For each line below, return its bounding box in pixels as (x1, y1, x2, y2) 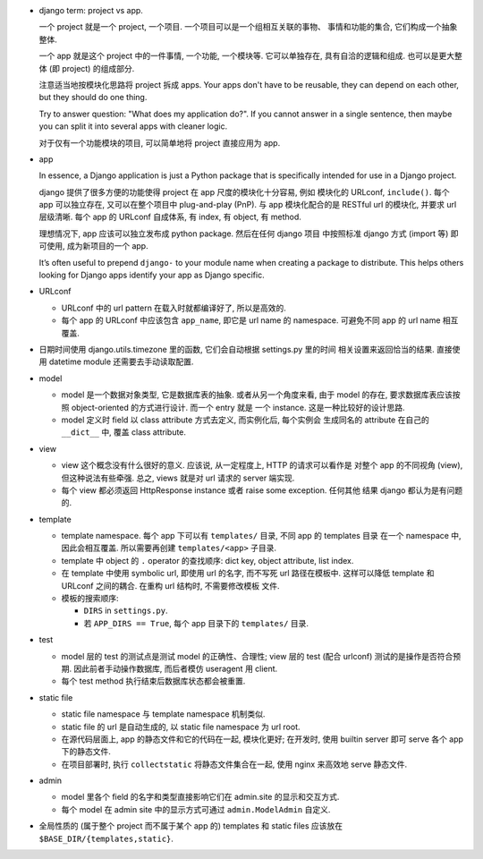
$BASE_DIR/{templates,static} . (38, 833, 174, 844)
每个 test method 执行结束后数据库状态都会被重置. (61, 676, 246, 686)
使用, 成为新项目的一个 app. (46, 241, 148, 251)
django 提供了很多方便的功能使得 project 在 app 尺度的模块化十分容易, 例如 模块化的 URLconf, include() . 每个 (38, 186, 450, 197)
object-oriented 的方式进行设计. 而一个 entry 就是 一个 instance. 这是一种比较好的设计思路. (71, 402, 406, 412)
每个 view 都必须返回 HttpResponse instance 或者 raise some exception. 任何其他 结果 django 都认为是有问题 (61, 484, 463, 496)
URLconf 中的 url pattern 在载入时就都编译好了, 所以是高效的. (61, 302, 286, 313)
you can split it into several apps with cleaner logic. (38, 121, 228, 132)
